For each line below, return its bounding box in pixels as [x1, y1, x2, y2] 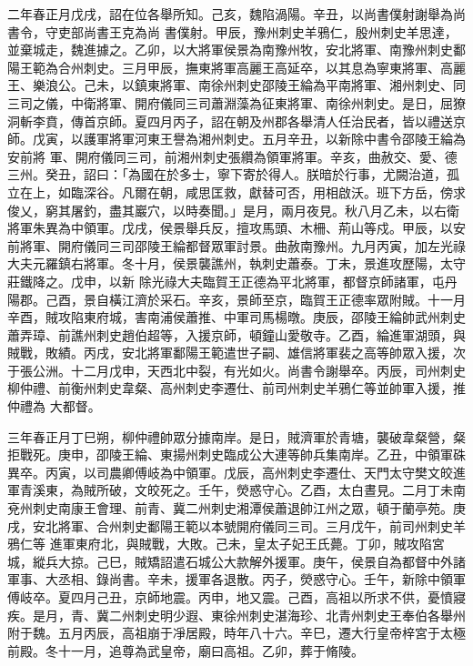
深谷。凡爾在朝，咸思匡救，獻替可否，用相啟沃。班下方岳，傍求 [83, 182, 466, 201]
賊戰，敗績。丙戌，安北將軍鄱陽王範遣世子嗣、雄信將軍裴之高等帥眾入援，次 [7, 343, 466, 362]
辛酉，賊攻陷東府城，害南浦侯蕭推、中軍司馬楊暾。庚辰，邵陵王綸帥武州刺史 [7, 308, 466, 327]
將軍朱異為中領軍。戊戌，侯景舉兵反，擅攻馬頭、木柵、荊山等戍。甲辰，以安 [7, 218, 466, 237]
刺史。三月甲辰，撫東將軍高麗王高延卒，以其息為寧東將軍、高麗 [83, 57, 466, 76]
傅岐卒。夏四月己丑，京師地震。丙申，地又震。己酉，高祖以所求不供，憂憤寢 [7, 588, 466, 606]
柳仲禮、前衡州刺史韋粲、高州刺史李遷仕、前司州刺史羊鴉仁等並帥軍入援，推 [7, 378, 466, 398]
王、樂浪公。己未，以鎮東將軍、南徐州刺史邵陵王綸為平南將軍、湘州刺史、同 [7, 76, 466, 95]
